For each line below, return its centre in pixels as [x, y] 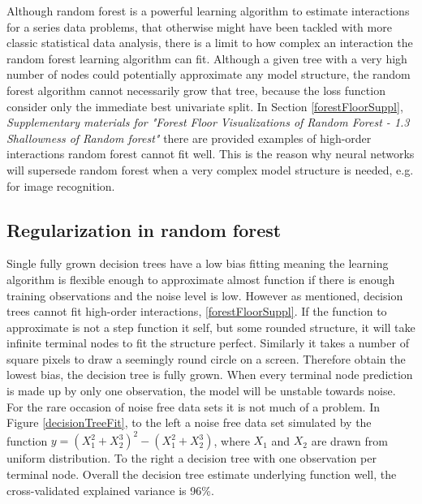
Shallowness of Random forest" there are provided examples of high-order [189, 138]
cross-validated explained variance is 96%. [110, 490]
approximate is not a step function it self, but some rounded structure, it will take [211, 327]
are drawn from [349, 440]
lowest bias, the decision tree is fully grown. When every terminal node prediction [210, 375]
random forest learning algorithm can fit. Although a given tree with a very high [207, 58]
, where [232, 440]
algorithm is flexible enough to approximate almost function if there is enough [201, 279]
